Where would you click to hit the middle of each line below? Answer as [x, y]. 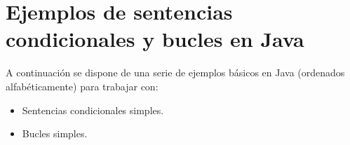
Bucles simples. [55, 133]
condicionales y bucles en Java [155, 39]
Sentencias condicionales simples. [93, 110]
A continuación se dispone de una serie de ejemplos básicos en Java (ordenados [175, 72]
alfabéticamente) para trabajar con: [82, 86]
